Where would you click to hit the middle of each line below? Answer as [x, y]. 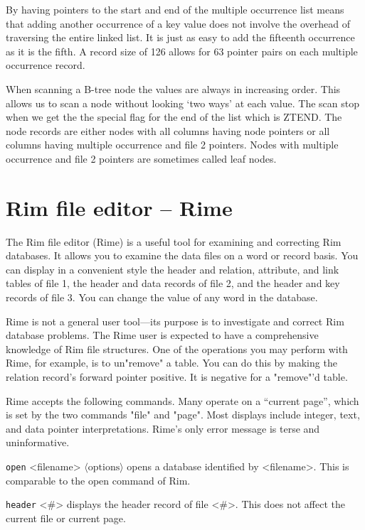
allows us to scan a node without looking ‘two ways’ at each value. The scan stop [183, 103]
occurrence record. [46, 65]
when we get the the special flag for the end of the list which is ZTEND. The [174, 117]
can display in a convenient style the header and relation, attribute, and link [173, 269]
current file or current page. [66, 518]
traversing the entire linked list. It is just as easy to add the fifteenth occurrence [180, 37]
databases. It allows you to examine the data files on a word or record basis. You [182, 255]
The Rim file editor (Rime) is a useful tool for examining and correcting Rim [174, 241]
